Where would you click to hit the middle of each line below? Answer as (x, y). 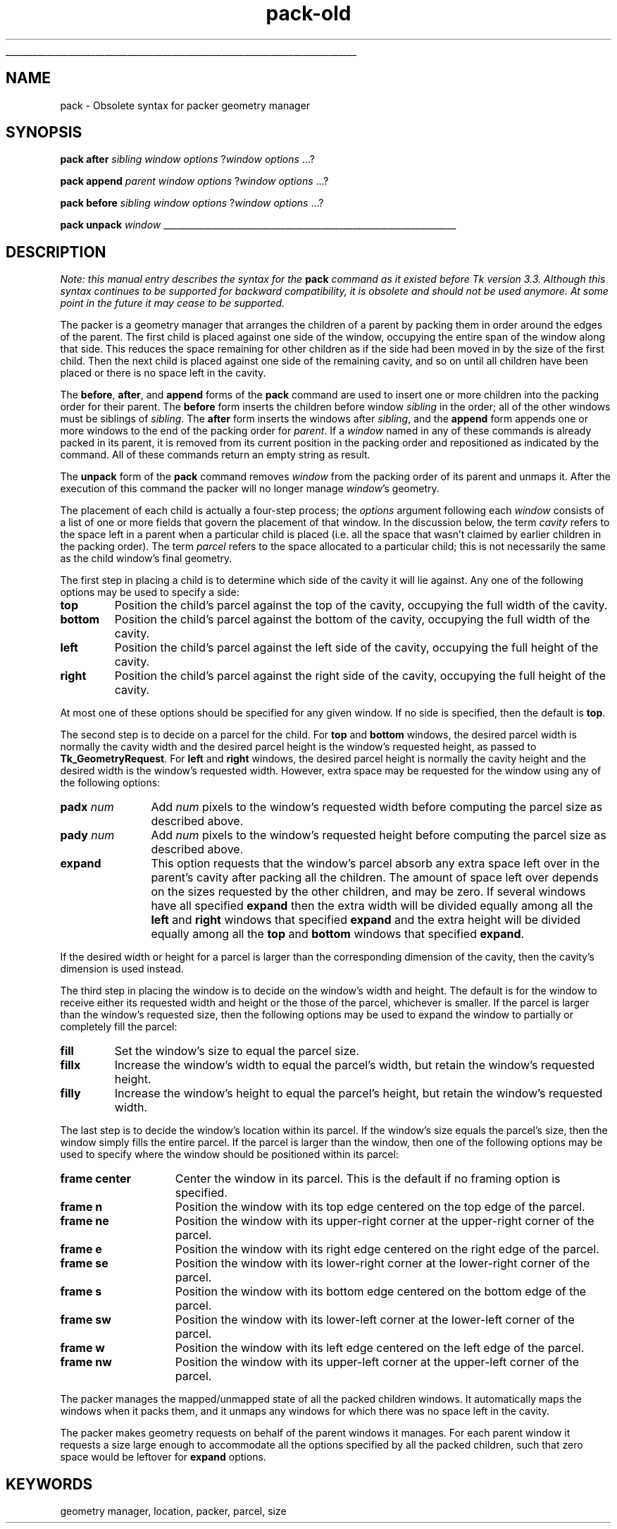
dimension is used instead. (122, 969)
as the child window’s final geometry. (146, 559)
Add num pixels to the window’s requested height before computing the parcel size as (379, 835)
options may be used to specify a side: (150, 592)
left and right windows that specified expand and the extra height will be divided (366, 920)
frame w (82, 1348)
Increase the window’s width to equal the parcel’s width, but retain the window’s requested (355, 1065)
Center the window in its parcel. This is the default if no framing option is (368, 1179)
